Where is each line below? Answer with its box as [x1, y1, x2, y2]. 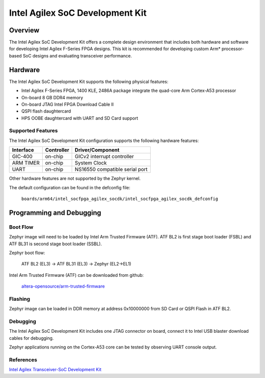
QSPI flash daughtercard [21, 108, 71, 114]
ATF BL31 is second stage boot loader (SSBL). [9, 241, 102, 247]
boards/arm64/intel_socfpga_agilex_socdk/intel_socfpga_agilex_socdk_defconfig [21, 196, 218, 202]
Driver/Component [75, 146, 120, 153]
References [9, 356, 37, 363]
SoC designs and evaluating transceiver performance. [23, 53, 132, 58]
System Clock [75, 160, 107, 167]
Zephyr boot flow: [9, 250, 45, 256]
